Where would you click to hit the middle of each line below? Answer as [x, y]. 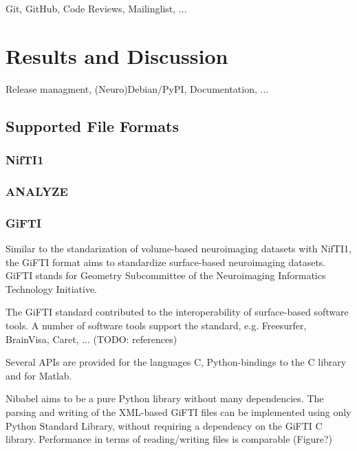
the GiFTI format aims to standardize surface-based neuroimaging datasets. [166, 262]
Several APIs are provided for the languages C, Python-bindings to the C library [176, 362]
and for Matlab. [39, 375]
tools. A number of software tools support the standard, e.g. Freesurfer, [156, 325]
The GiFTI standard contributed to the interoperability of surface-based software [177, 312]
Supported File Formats [92, 125]
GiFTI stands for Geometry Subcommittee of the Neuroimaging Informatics [166, 275]
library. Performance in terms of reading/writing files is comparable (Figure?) [169, 439]
